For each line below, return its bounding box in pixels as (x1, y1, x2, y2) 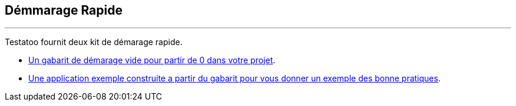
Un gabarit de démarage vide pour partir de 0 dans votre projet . (28, 55, 276, 66)
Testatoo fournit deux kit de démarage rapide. (5, 37, 183, 47)
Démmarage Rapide (5, 3, 123, 18)
